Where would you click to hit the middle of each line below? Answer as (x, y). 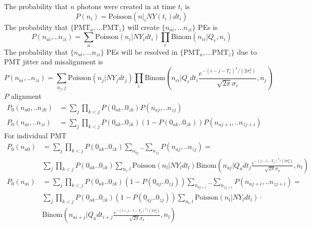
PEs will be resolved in (142, 51)
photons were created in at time (126, 6)
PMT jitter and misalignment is (54, 62)
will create (143, 27)
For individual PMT (35, 135)
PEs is (208, 27)
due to (247, 51)
